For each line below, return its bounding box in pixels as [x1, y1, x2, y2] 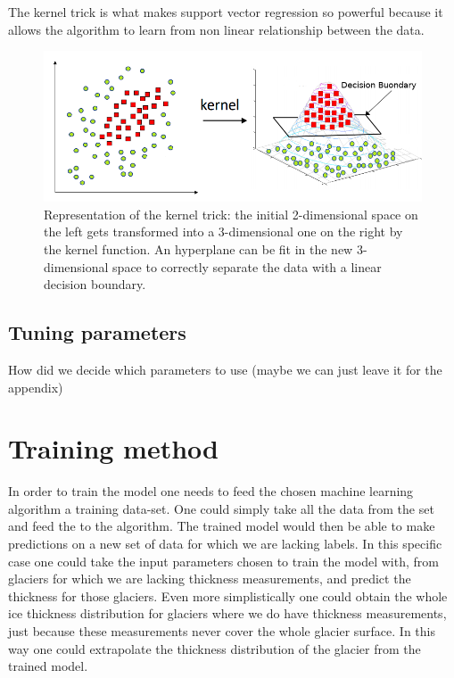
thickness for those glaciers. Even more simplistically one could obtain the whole [8, 586, 448, 605]
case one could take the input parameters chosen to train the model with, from [8, 551, 439, 570]
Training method [8, 430, 219, 467]
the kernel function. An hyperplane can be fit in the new [44, 239, 353, 258]
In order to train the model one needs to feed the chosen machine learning [8, 482, 414, 500]
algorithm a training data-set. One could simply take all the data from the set [8, 499, 434, 517]
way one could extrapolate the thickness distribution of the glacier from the [8, 639, 421, 657]
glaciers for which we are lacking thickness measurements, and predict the [8, 569, 411, 588]
